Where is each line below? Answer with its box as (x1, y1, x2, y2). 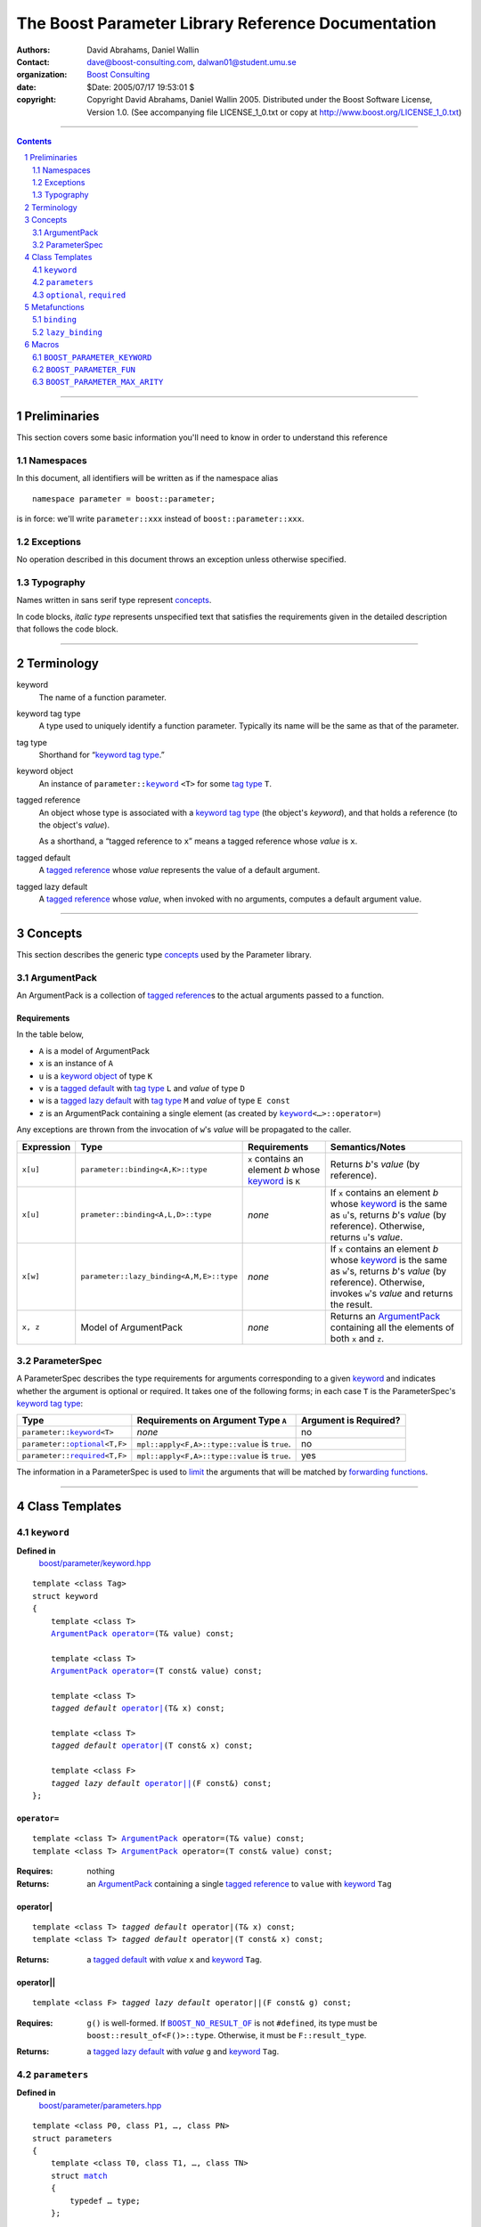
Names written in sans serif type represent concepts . (16, 595, 212, 606)
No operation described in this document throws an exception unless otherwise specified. (16, 554, 346, 565)
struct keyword (32, 1591, 99, 1601)
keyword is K (248, 1174, 300, 1187)
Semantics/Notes (330, 1140, 406, 1153)
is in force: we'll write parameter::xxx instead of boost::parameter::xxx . (16, 513, 305, 525)
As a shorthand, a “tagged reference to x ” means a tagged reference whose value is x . (38, 836, 358, 846)
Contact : (16, 56, 51, 67)
